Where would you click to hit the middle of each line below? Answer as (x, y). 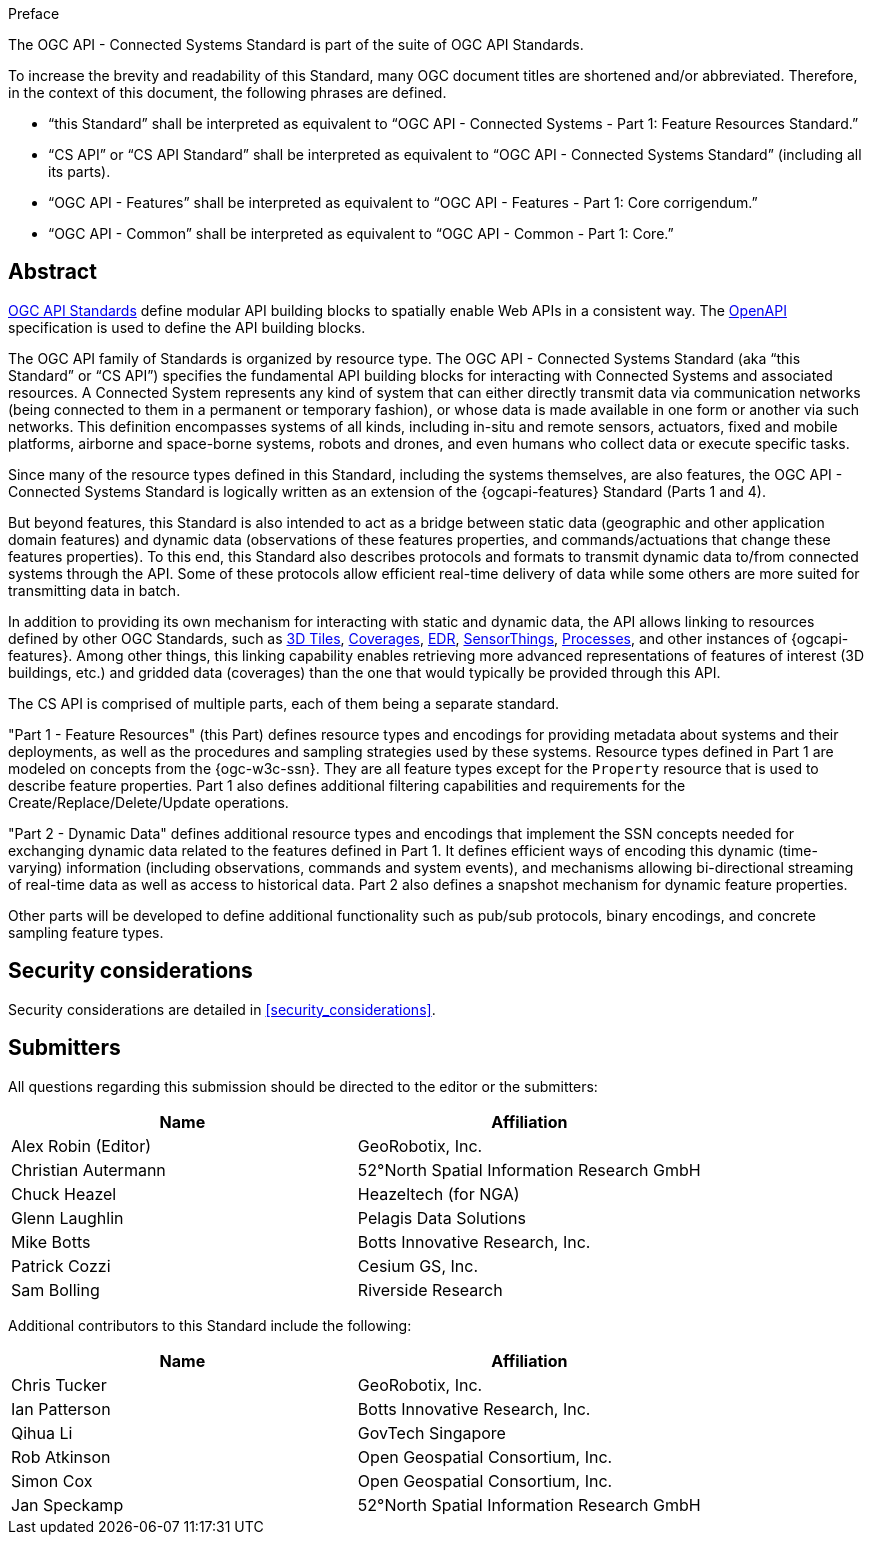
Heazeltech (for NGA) (438, 1193)
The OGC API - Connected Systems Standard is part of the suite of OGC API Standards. (296, 44)
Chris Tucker (59, 1384)
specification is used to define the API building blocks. (187, 327)
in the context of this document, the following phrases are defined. (227, 92)
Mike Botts (51, 1241)
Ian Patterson (61, 1408)
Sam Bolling (55, 1289)
